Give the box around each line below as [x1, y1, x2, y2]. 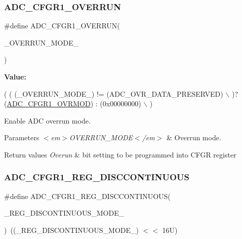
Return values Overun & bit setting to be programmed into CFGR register [4, 149, 236, 160]
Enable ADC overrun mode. [4, 115, 91, 126]
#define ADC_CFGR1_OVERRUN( [4, 20, 120, 31]
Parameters [4, 132, 39, 143]
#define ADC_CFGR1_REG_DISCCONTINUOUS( [4, 190, 171, 201]
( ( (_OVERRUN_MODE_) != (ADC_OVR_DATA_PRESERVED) [4, 88, 223, 99]
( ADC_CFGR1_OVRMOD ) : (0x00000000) [4, 98, 141, 109]
